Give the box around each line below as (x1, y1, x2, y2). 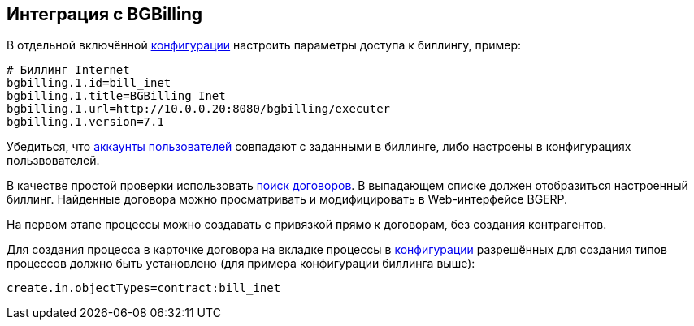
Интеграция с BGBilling (7, 4, 202, 24)
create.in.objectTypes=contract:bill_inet (7, 281, 281, 295)
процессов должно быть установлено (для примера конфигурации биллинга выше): (7, 256, 475, 271)
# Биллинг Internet (7, 63, 130, 77)
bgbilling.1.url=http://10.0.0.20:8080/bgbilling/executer (7, 102, 391, 116)
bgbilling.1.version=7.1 (7, 115, 164, 129)
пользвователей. (7, 153, 100, 168)
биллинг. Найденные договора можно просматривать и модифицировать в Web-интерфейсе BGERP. (7, 192, 568, 207)
